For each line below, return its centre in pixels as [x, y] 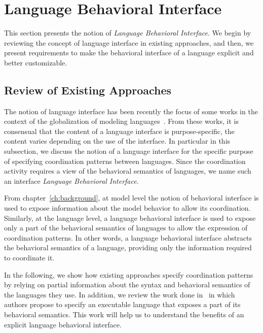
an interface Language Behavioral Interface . [71, 180]
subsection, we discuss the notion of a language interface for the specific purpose [129, 151]
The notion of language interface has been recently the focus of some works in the [131, 111]
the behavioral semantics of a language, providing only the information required [128, 247]
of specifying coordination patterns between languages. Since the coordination [125, 161]
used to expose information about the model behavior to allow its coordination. [127, 208]
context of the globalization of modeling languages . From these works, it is [121, 121]
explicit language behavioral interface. [63, 324]
